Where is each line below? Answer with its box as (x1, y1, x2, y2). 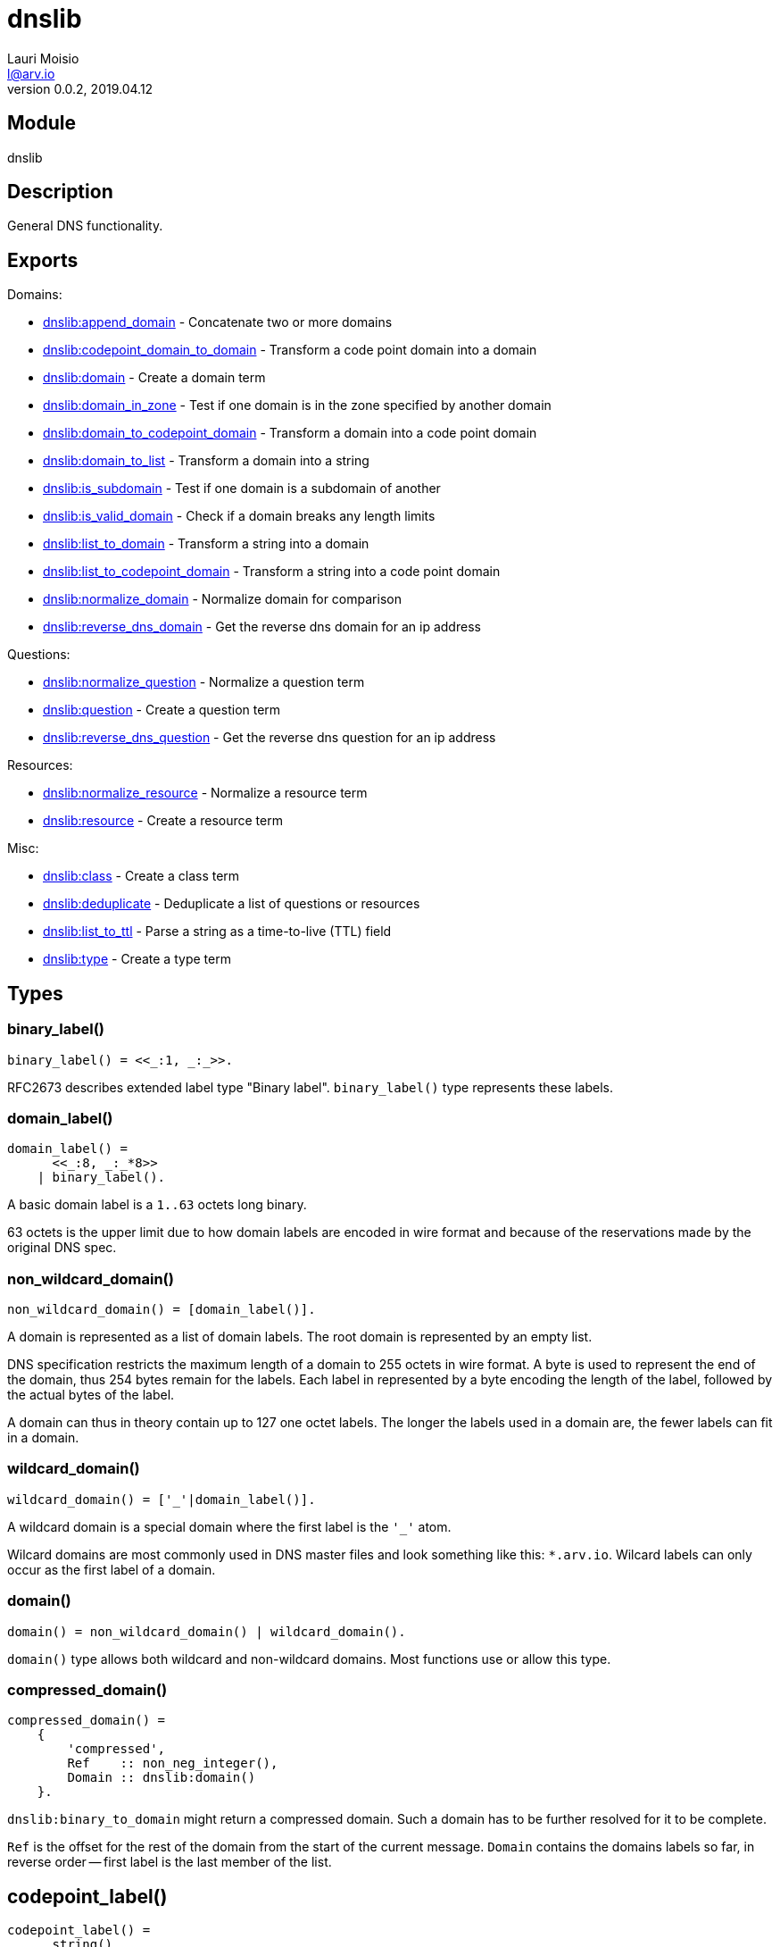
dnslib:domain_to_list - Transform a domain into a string (43, 453, 369, 469)
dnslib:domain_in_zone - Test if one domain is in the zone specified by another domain (43, 397, 552, 414)
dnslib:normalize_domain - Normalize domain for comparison (43, 591, 402, 607)
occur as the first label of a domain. (7, 1561, 216, 1577)
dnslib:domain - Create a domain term (43, 370, 266, 386)
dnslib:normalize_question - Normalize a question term (43, 674, 365, 690)
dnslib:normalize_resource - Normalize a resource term (43, 785, 368, 801)
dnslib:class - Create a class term (43, 868, 240, 884)
